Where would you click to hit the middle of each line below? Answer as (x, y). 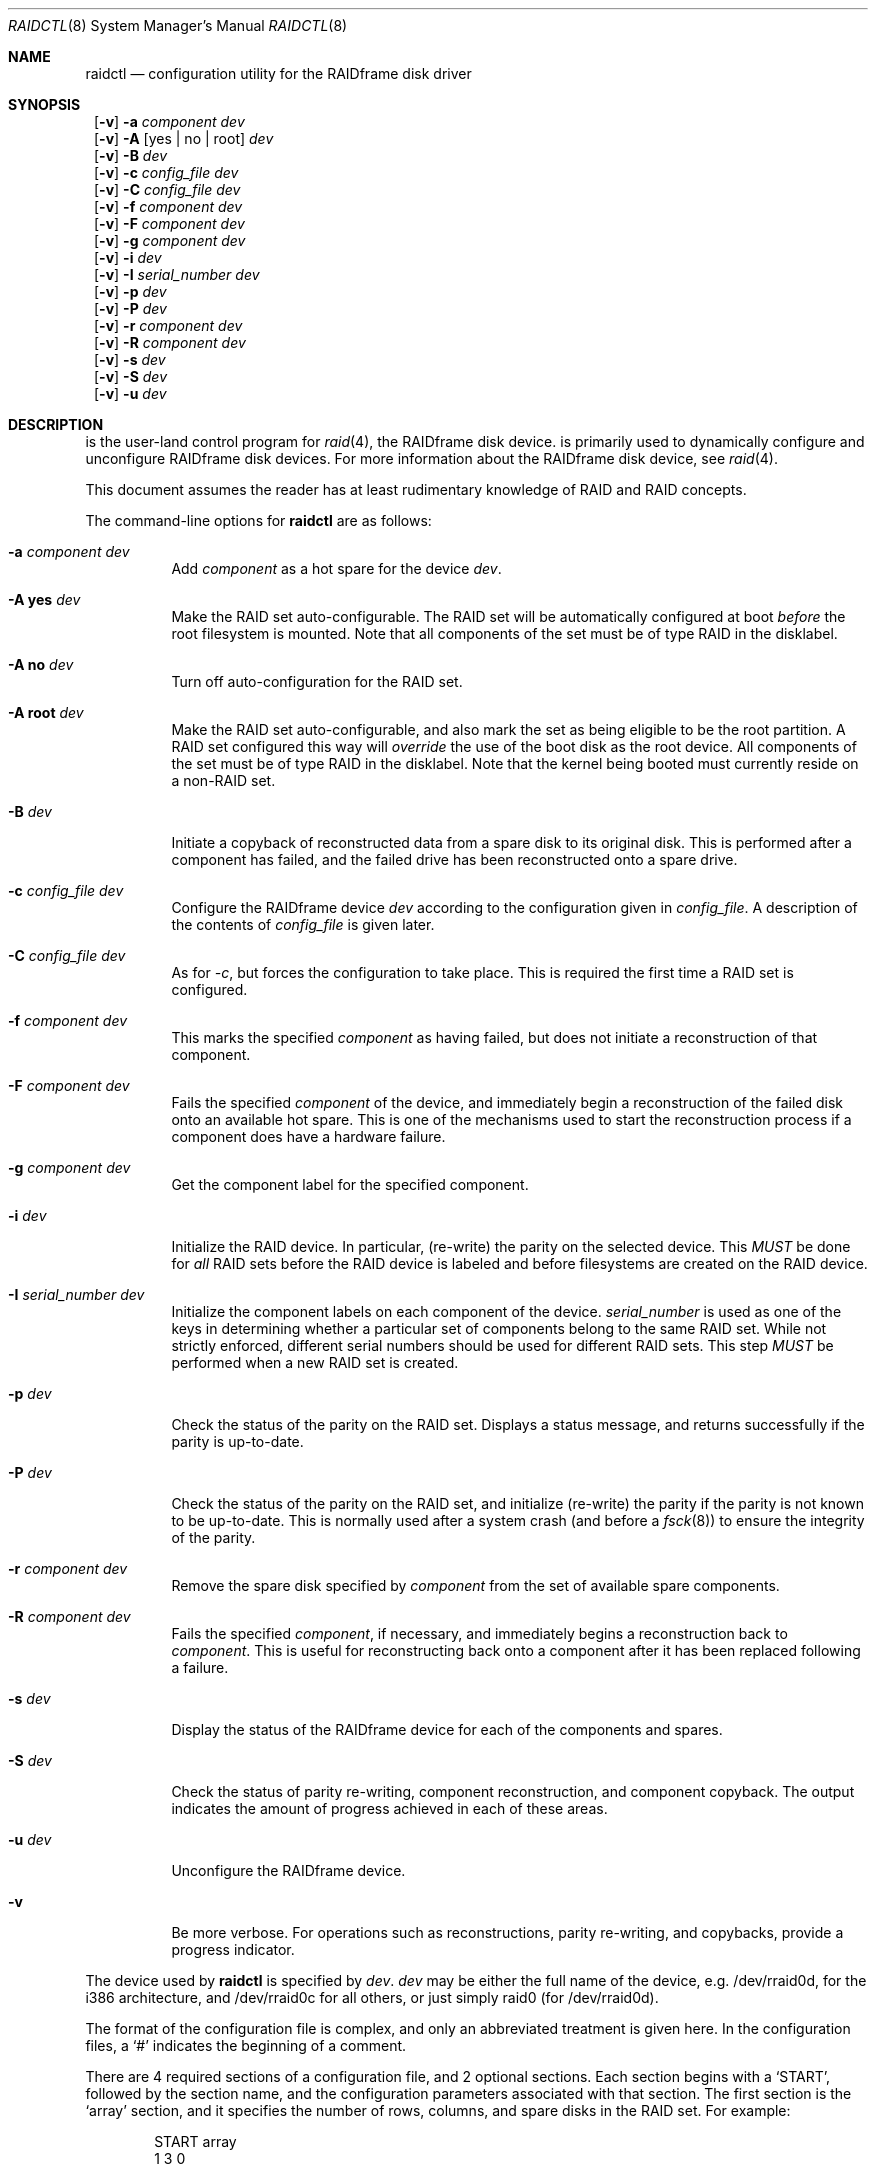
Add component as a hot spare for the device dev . (336, 568)
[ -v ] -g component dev (170, 240)
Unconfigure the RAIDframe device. (288, 1870)
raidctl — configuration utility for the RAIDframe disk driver (278, 73)
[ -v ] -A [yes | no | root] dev (184, 138)
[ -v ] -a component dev (169, 121)
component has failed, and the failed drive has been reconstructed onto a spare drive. (454, 859)
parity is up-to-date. (237, 1441)
